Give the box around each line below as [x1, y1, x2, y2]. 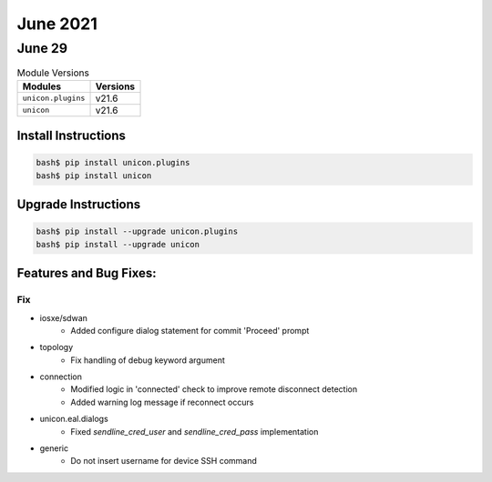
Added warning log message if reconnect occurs [70, 397, 254, 407]
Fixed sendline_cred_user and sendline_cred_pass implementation [70, 426, 319, 437]
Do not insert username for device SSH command [70, 456, 257, 467]
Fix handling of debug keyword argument [70, 355, 225, 366]
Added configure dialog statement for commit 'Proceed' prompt [70, 325, 310, 336]
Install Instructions [16, 128, 127, 144]
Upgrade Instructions [16, 196, 141, 213]
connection [39, 371, 82, 382]
